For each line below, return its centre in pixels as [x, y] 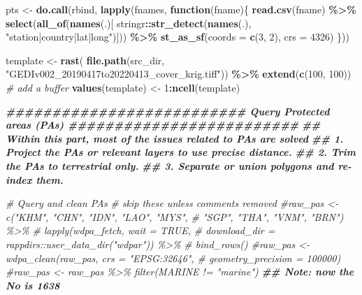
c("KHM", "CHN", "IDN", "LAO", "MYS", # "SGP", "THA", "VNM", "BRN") [175, 216]
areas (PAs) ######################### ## [163, 125]
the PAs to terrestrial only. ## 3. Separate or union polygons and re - [179, 165]
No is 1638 [33, 285]
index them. [35, 179]
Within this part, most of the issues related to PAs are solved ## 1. [175, 138]
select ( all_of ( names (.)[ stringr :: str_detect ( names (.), [129, 23]
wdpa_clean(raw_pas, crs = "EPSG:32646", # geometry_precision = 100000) [173, 258]
